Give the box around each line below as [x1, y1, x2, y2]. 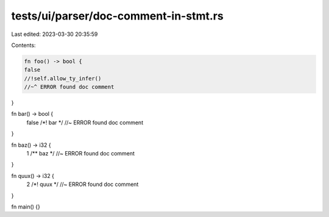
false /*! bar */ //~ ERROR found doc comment [26, 119, 143, 126]
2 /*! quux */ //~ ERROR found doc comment [26, 180, 139, 188]
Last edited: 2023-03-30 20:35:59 [11, 30, 98, 38]
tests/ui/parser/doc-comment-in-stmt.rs [11, 9, 224, 23]
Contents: [11, 41, 36, 49]
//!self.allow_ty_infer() [24, 75, 102, 82]
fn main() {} [11, 203, 41, 210]
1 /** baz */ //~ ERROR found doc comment [26, 150, 135, 157]
